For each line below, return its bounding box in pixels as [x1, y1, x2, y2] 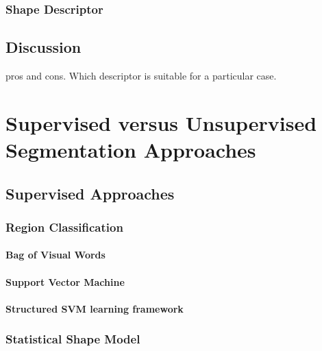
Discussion [5, 36, 82, 58]
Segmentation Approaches [5, 136, 256, 164]
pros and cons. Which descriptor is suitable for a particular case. [5, 69, 277, 83]
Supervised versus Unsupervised [5, 108, 317, 136]
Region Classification [5, 218, 123, 235]
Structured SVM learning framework [5, 301, 184, 315]
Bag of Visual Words [5, 247, 106, 262]
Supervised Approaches [5, 182, 175, 204]
